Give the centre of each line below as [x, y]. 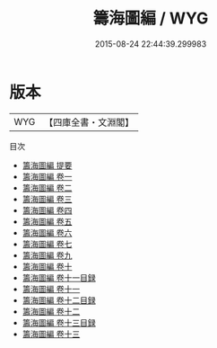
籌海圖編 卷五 [47, 221]
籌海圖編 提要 [47, 165]
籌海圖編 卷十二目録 [59, 300]
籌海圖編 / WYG [151, 18]
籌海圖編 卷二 [47, 187]
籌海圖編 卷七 [47, 244]
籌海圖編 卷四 [47, 210]
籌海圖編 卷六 [47, 232]
